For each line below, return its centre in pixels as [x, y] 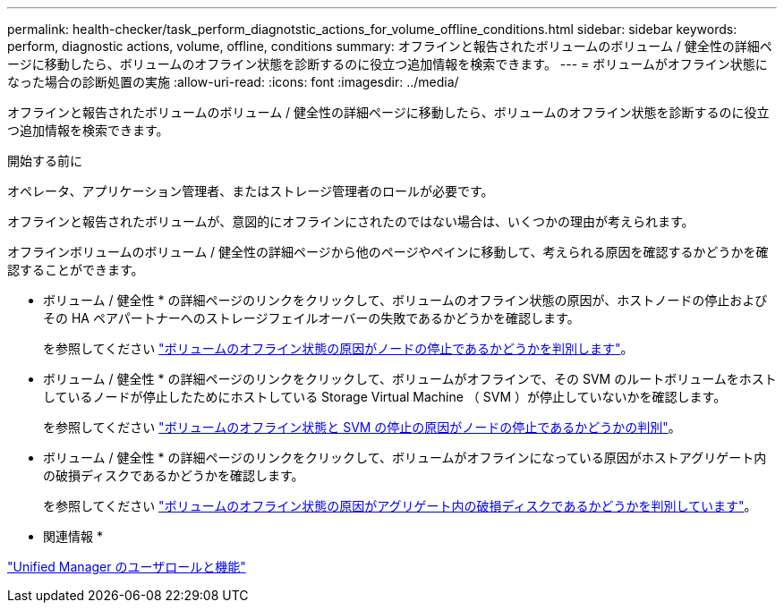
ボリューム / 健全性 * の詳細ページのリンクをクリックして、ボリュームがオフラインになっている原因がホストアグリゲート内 [405, 457]
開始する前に [45, 161]
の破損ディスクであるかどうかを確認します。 [174, 475]
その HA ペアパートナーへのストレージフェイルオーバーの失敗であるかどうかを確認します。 [311, 318]
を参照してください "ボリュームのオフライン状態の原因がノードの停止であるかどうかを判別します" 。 [338, 348]
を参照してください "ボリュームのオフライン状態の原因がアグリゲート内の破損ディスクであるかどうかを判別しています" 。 [400, 506]
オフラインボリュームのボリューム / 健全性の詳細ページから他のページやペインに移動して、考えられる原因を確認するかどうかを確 [388, 252]
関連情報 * [73, 536]
